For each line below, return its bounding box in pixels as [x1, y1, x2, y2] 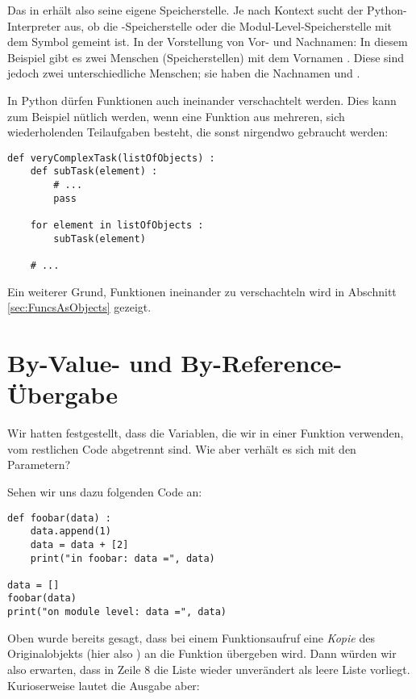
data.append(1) [30, 525, 111, 538]
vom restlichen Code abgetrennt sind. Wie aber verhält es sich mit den [7, 440, 356, 457]
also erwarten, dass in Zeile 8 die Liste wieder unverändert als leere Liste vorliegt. [7, 660, 410, 677]
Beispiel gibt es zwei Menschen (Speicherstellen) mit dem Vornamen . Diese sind [7, 48, 405, 65]
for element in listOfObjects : [30, 220, 204, 232]
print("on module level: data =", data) [7, 606, 227, 618]
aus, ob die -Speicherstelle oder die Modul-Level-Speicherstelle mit [64, 17, 393, 34]
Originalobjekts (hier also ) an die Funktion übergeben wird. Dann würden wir [7, 645, 397, 662]
